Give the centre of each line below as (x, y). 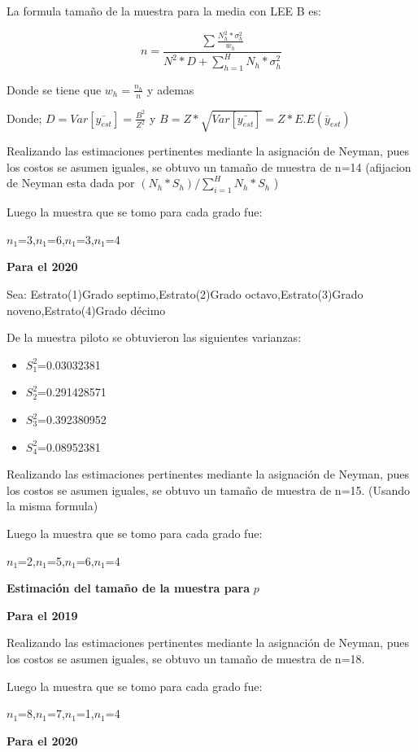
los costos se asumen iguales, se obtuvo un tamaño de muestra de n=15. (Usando (209, 490)
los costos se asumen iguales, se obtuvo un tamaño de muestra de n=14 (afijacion (209, 166)
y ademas (171, 89)
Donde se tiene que (54, 89)
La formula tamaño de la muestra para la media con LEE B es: (164, 11)
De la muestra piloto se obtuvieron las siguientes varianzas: (154, 337)
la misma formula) (52, 506)
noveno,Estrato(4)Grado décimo (86, 310)
